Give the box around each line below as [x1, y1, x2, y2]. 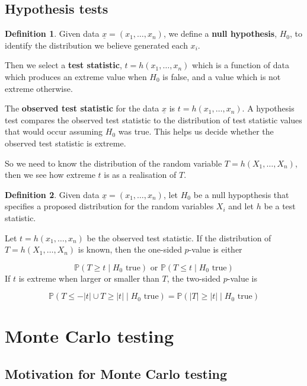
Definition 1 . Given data [5, 27, 100, 40]
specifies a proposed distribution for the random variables [5, 200, 214, 212]
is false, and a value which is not [162, 70, 281, 82]
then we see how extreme [5, 168, 95, 181]
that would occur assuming [5, 125, 103, 138]
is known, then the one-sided [78, 243, 182, 256]
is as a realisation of [104, 168, 177, 181]
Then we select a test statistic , [5, 59, 122, 71]
